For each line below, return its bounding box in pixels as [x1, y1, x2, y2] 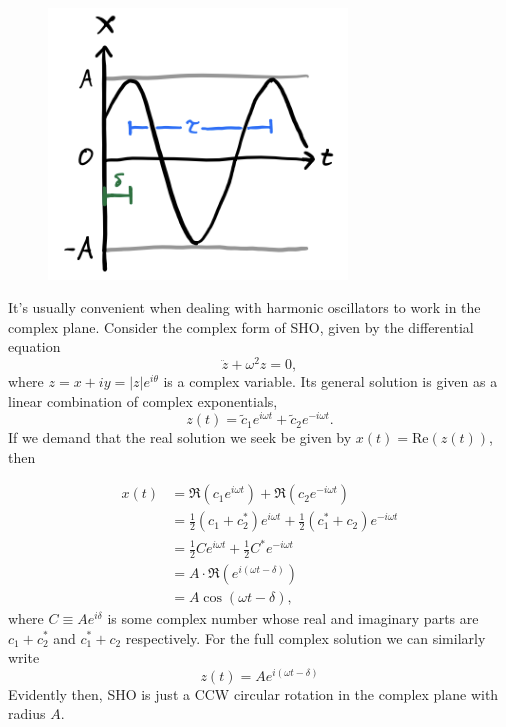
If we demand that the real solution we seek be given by [8, 427, 352, 448]
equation [8, 336, 61, 357]
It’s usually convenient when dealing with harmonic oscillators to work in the [8, 297, 481, 318]
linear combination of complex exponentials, [8, 390, 278, 411]
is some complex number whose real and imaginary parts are [107, 607, 479, 628]
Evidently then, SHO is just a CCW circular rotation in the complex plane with [8, 683, 499, 704]
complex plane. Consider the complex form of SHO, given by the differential [8, 316, 474, 337]
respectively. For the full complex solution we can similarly [125, 627, 486, 648]
